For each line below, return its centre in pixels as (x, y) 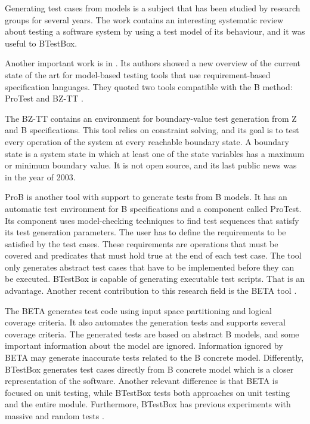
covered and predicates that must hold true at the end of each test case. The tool (153, 255)
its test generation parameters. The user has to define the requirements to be (145, 232)
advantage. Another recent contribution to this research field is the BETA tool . (151, 291)
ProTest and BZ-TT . (44, 98)
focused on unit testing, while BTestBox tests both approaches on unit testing (148, 392)
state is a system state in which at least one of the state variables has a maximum (155, 153)
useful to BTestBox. (41, 43)
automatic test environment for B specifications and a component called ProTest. (153, 208)
